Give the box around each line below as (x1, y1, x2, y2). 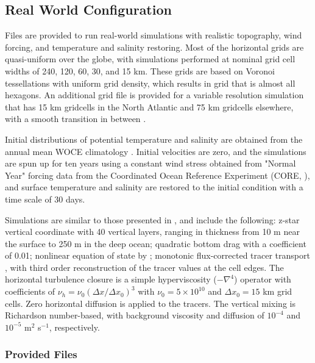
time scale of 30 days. (5, 192, 85, 205)
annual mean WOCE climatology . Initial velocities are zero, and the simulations (5, 145, 306, 157)
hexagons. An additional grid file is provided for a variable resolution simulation (5, 88, 304, 101)
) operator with (234, 273, 291, 286)
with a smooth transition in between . (5, 112, 146, 125)
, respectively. (49, 320, 100, 333)
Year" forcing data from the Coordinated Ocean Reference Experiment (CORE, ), (5, 168, 310, 181)
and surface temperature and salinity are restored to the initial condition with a (5, 181, 303, 193)
